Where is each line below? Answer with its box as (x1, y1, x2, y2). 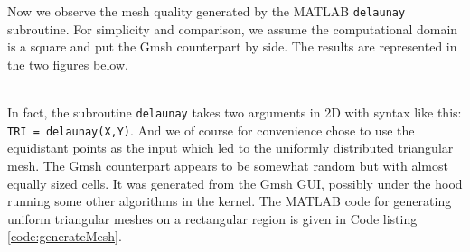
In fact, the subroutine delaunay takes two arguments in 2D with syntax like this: (7, 103, 462, 122)
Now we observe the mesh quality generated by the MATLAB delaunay (7, 2, 406, 20)
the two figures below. (7, 54, 128, 73)
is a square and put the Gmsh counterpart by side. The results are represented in (7, 37, 457, 56)
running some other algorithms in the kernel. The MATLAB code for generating (7, 191, 452, 210)
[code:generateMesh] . (7, 227, 122, 246)
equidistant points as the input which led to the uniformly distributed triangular (7, 138, 454, 157)
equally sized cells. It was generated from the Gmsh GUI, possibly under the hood (7, 173, 463, 192)
